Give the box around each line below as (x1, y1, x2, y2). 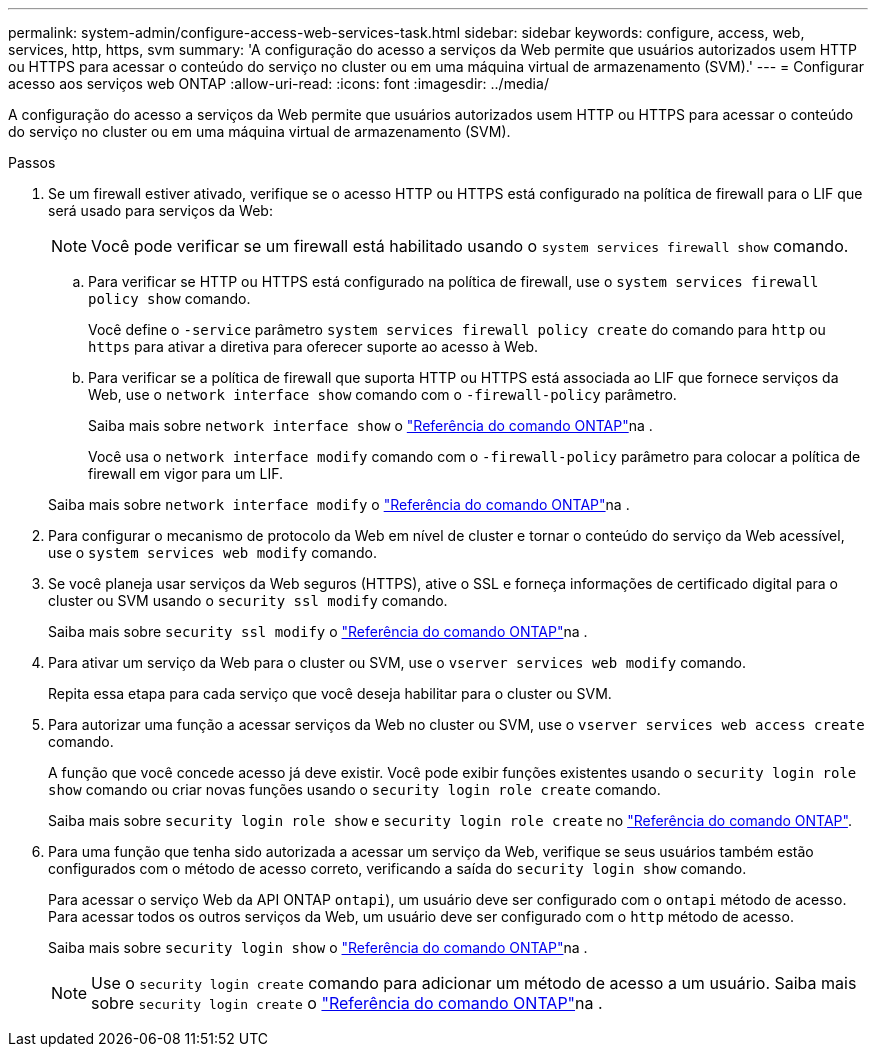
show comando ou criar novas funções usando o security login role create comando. (48, 781, 661, 798)
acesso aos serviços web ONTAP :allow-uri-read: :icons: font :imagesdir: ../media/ (8, 75, 549, 92)
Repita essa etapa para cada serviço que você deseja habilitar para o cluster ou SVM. (48, 685, 612, 702)
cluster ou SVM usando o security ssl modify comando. (48, 592, 448, 609)
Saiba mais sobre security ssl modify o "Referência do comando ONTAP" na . (48, 623, 588, 640)
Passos (8, 154, 56, 171)
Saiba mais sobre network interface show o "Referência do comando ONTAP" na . (88, 417, 653, 434)
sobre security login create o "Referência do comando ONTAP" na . (91, 993, 603, 1013)
